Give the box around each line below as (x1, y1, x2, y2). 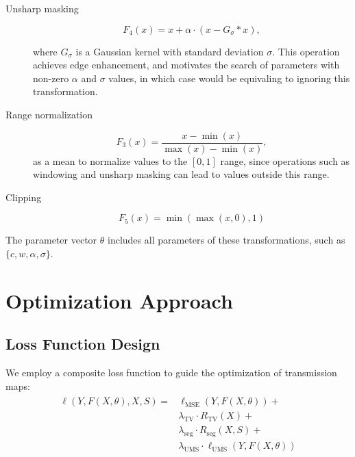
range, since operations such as (220, 153, 350, 168)
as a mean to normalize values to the (33, 153, 188, 168)
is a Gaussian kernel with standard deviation (75, 44, 264, 58)
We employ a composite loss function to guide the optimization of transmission (5, 365, 337, 380)
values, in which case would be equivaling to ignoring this (108, 70, 350, 85)
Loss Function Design (5, 333, 160, 354)
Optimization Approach (5, 286, 233, 314)
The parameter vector (5, 233, 97, 247)
